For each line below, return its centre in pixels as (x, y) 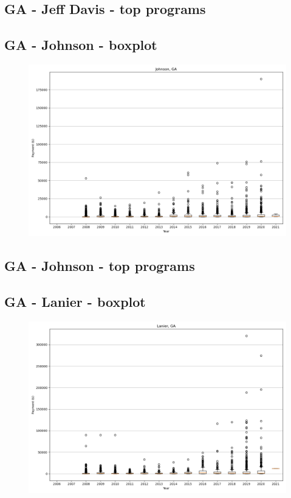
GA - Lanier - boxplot (75, 302)
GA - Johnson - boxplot (81, 45)
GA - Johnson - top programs (100, 266)
